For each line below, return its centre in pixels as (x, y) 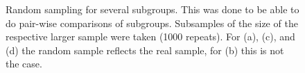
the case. (24, 64)
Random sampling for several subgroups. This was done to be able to (152, 9)
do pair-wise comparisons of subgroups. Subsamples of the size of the (152, 23)
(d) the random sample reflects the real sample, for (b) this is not (145, 50)
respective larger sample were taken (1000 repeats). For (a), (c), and (150, 36)
